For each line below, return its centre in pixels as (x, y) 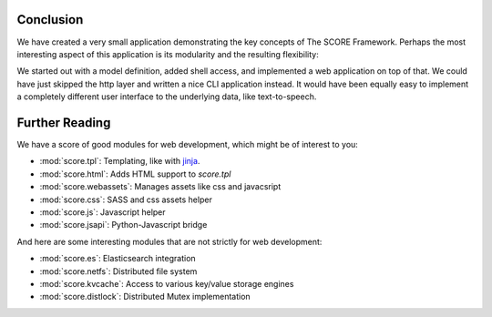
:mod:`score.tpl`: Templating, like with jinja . (120, 161)
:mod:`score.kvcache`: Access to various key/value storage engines (167, 283)
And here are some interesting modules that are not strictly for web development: (169, 241)
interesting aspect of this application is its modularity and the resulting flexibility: (168, 54)
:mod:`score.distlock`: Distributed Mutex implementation (145, 297)
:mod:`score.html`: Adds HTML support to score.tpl (135, 174)
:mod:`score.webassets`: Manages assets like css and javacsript (160, 187)
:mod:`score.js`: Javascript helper (102, 212)
